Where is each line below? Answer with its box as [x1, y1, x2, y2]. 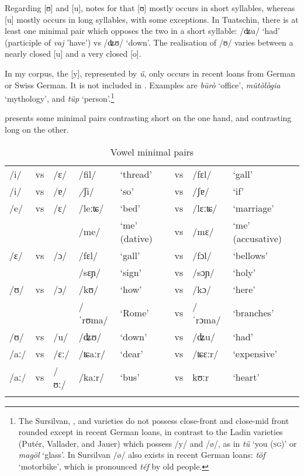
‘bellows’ [233, 248, 268, 262]
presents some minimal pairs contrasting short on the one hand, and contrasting [5, 112, 292, 124]
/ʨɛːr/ [192, 346, 219, 360]
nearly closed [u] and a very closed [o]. [5, 47, 141, 60]
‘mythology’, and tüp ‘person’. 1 [5, 91, 115, 104]
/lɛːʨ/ [192, 201, 217, 215]
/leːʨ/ [78, 201, 104, 215]
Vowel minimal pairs [110, 144, 194, 158]
